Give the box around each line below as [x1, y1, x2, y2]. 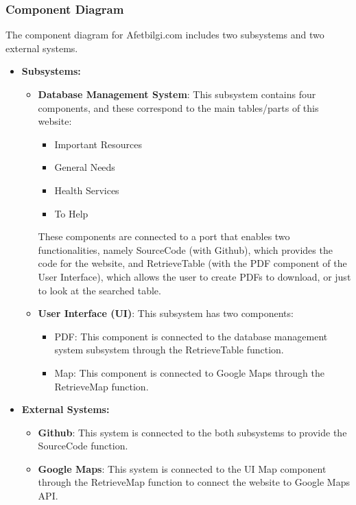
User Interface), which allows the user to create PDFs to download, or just [38, 269, 351, 283]
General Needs [54, 160, 115, 174]
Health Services [54, 183, 119, 197]
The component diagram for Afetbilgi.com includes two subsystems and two [5, 27, 324, 42]
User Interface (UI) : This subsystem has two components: [38, 306, 294, 320]
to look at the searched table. [38, 283, 161, 297]
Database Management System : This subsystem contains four [38, 87, 316, 101]
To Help [54, 206, 88, 220]
